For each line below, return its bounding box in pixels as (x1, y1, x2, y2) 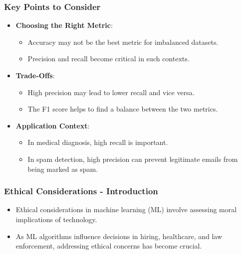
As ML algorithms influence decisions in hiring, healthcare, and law (15, 231, 223, 241)
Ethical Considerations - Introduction (4, 185, 158, 197)
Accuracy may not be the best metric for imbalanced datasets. (27, 36, 219, 47)
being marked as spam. (27, 163, 98, 174)
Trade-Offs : (15, 70, 55, 80)
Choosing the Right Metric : (15, 20, 113, 30)
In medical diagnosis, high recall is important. (27, 137, 168, 147)
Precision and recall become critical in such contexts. (27, 53, 190, 64)
